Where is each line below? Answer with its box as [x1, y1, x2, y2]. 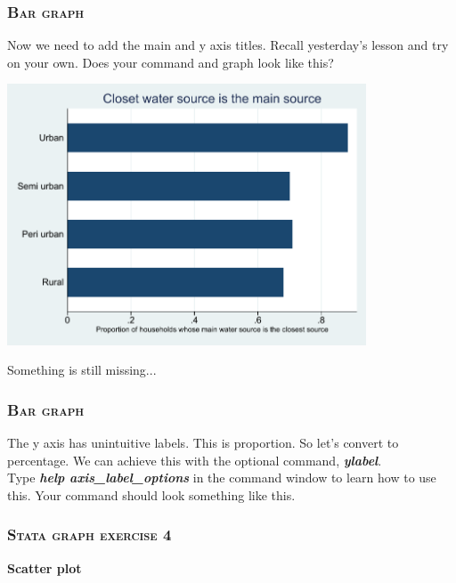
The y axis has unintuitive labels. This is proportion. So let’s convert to [7, 433, 399, 452]
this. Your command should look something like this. [7, 485, 296, 504]
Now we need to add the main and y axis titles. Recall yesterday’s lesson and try [7, 36, 449, 54]
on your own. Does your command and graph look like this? [7, 53, 334, 71]
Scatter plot [7, 558, 82, 577]
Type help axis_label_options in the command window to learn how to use [7, 468, 436, 487]
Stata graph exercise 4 [7, 523, 172, 546]
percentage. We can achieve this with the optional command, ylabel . [7, 450, 382, 469]
